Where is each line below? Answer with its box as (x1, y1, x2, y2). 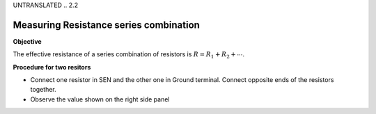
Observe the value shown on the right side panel (30, 95, 170, 104)
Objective (13, 37, 42, 45)
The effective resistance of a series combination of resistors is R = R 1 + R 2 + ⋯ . (13, 50, 245, 60)
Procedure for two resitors (13, 63, 91, 71)
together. (30, 85, 57, 94)
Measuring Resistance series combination (13, 19, 200, 31)
